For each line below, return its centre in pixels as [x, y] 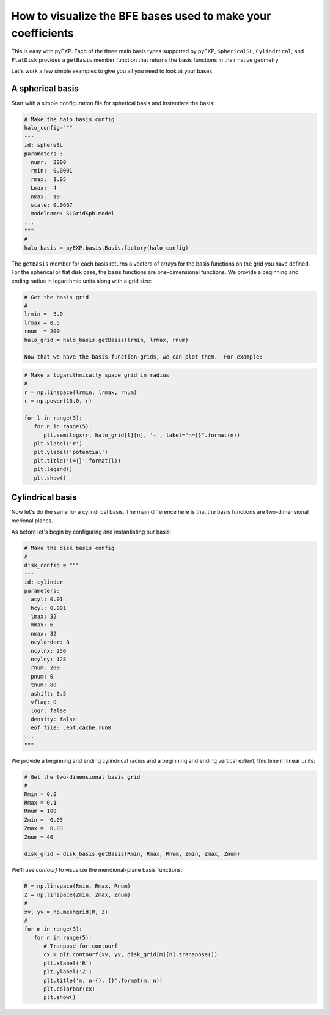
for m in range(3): [53, 929]
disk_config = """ [52, 565]
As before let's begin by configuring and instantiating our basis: [91, 532]
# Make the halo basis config [69, 120]
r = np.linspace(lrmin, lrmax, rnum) [81, 392]
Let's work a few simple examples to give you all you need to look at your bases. [112, 71]
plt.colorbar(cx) [70, 989]
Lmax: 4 [44, 188]
